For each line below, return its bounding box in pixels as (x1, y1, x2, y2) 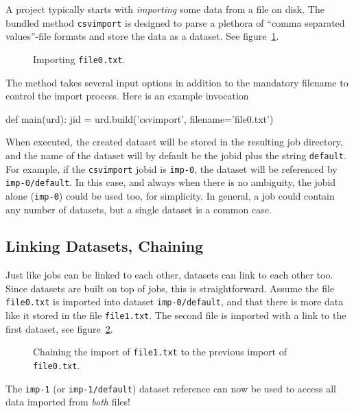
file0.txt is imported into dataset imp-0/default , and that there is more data (5, 294, 344, 309)
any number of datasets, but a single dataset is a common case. (5, 202, 272, 216)
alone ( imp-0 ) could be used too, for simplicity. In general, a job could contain (5, 188, 335, 202)
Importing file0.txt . (33, 51, 126, 66)
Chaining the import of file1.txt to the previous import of (33, 344, 287, 359)
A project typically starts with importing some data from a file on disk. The (5, 2, 324, 16)
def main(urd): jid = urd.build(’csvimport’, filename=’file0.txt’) (5, 111, 274, 126)
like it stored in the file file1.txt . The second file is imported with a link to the (5, 308, 346, 322)
